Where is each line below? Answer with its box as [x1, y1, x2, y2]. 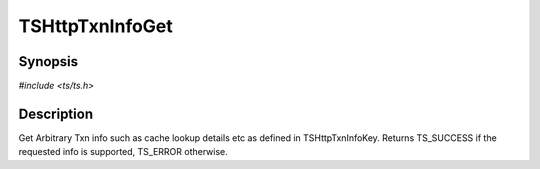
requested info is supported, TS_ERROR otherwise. [18, 146, 229, 158]
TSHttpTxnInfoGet [18, 15, 174, 37]
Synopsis [18, 53, 79, 70]
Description [18, 105, 94, 122]
